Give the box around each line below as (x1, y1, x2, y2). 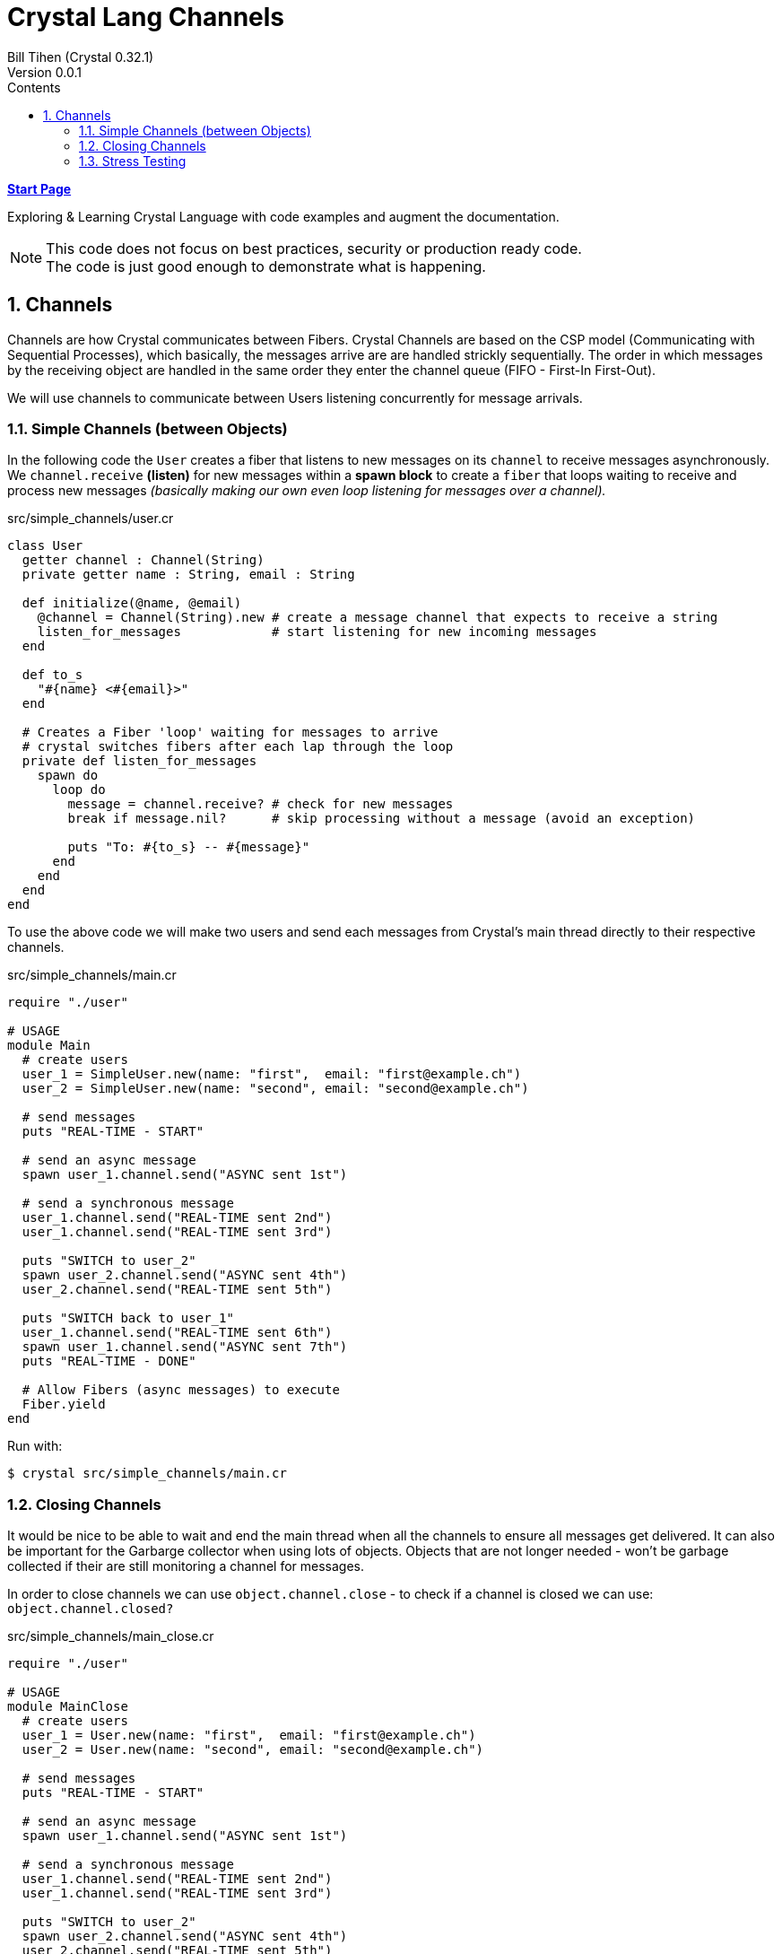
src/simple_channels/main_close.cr (7, 1628, 214, 1644)
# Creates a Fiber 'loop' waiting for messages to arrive (22, 725, 439, 740)
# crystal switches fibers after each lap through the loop (22, 739, 454, 755)
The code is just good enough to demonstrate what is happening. (46, 257, 486, 275)
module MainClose (7, 1699, 128, 1714)
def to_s (22, 667, 83, 683)
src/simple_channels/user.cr (7, 510, 174, 527)
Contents (7, 79, 61, 95)
